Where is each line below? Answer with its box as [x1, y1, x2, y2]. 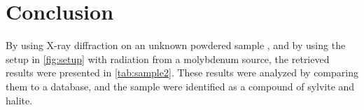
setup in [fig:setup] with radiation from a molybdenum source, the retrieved [6, 51, 330, 66]
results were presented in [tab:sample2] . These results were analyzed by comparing [6, 65, 358, 80]
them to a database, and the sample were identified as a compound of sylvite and [6, 78, 355, 93]
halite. [6, 92, 33, 107]
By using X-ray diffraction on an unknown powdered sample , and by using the [6, 38, 346, 53]
